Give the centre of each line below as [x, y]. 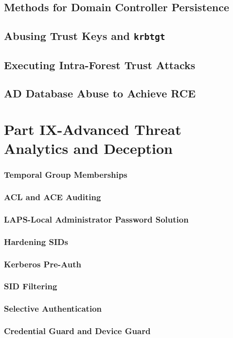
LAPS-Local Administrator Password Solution [96, 219]
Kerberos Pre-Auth [43, 264]
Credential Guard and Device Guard [77, 331]
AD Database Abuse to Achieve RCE [100, 93]
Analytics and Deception [89, 148]
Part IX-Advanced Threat [93, 129]
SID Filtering [31, 286]
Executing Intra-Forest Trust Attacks [100, 65]
